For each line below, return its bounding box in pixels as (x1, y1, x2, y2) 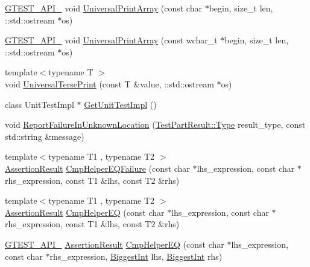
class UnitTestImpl (5, 98, 74, 110)
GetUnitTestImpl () (84, 98, 157, 110)
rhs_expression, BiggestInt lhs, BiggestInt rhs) (49, 250, 223, 262)
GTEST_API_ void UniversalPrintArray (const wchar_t (5, 34, 218, 46)
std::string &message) (5, 130, 84, 142)
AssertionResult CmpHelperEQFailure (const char (5, 162, 190, 174)
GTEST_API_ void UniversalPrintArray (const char (5, 2, 202, 14)
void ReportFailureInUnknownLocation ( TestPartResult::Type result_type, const (5, 118, 306, 131)
